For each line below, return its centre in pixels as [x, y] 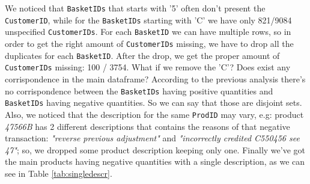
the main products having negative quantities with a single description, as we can [155, 161]
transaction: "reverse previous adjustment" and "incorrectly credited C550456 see [152, 138]
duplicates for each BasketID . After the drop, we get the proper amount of [142, 55]
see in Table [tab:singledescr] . [59, 173]
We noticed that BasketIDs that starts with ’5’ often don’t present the [135, 8]
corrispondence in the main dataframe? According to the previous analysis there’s [155, 78]
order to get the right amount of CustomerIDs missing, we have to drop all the [149, 43]
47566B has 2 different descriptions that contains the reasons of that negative [147, 126]
